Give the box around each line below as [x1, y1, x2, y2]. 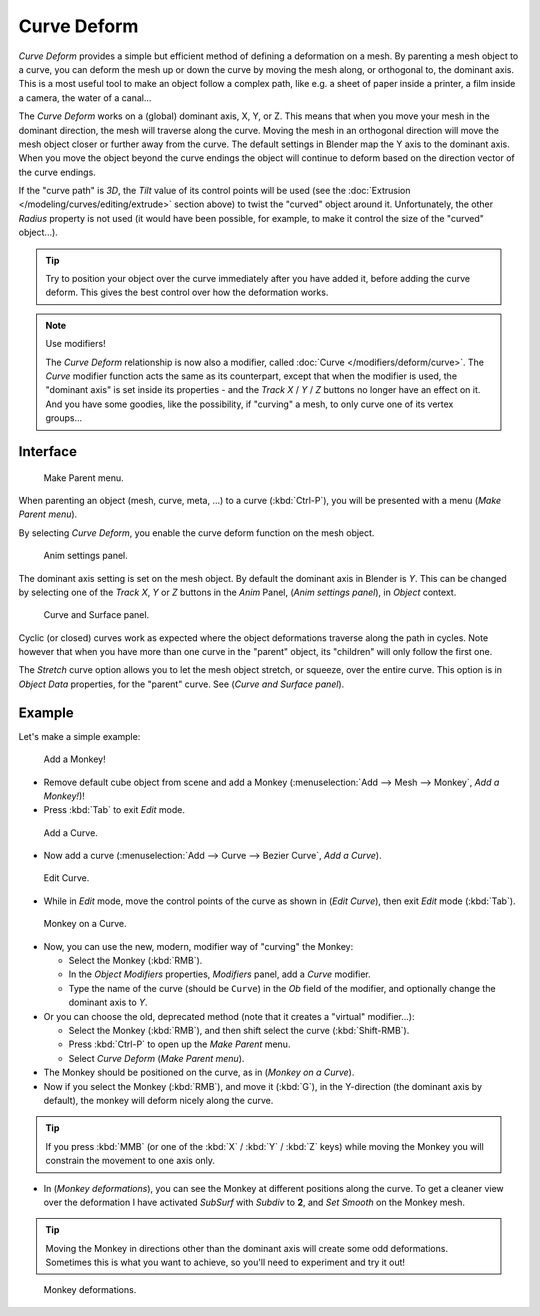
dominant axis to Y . [68, 996, 149, 1009]
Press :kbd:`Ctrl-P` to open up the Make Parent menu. [68, 1038, 291, 1050]
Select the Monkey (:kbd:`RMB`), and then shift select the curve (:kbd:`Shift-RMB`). [68, 1025, 410, 1036]
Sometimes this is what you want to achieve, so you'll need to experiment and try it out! [45, 1256, 405, 1269]
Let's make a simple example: [18, 730, 141, 742]
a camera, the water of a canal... [18, 91, 152, 104]
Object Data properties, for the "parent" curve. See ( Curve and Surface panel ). [18, 678, 345, 690]
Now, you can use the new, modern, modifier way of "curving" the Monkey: [43, 940, 354, 952]
